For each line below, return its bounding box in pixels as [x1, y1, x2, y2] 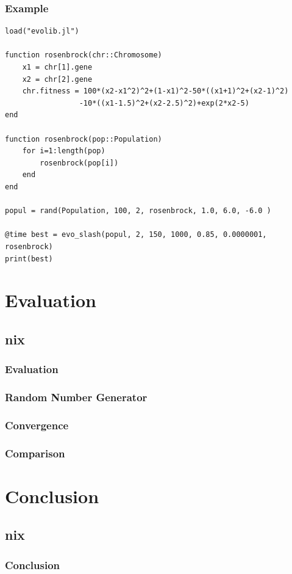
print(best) [5, 254, 53, 263]
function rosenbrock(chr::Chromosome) [5, 51, 162, 60]
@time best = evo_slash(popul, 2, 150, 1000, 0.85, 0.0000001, [5, 230, 267, 239]
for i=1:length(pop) [22, 147, 105, 156]
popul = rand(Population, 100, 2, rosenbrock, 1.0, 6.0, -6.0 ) [5, 206, 271, 216]
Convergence [5, 417, 69, 432]
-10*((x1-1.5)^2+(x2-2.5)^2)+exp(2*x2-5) [79, 98, 249, 107]
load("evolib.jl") [5, 27, 79, 36]
